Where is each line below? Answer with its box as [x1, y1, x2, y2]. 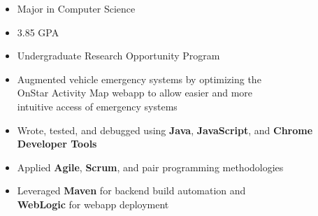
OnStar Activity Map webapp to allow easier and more [17, 85, 252, 100]
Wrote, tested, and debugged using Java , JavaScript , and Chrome [17, 122, 313, 137]
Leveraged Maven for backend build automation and [17, 183, 246, 198]
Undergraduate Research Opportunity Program [17, 48, 220, 63]
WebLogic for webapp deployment [17, 196, 169, 211]
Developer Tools [17, 136, 97, 151]
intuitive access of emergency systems [17, 99, 178, 113]
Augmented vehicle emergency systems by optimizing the [17, 71, 261, 86]
